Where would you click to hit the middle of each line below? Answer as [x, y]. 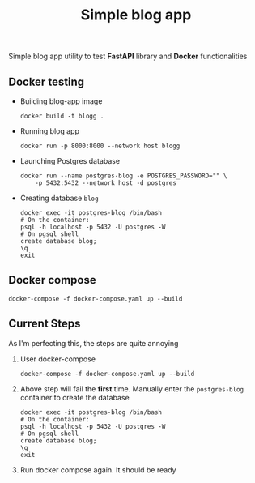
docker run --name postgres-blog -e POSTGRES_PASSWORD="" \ [123, 176]
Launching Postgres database [70, 161]
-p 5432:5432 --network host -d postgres [106, 183]
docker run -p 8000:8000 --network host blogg [100, 146]
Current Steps [45, 324]
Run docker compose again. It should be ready [98, 470]
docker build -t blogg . [62, 116]
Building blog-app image [61, 101]
